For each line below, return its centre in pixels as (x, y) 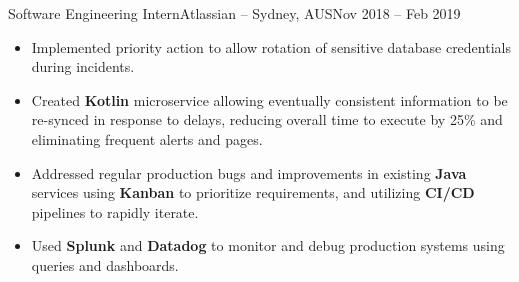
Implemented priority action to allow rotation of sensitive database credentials (271, 46)
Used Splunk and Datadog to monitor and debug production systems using (268, 245)
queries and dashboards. (105, 264)
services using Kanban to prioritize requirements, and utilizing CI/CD (253, 192)
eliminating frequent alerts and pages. (147, 138)
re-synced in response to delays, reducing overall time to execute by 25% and (267, 119)
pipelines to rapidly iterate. (115, 211)
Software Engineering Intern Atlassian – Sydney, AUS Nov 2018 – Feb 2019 (234, 13)
